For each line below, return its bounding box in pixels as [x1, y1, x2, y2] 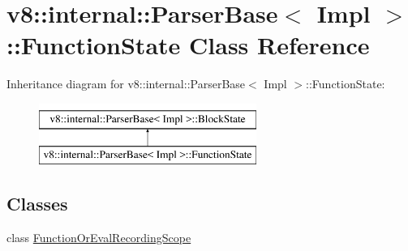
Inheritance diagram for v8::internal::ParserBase [6, 75, 246, 92]
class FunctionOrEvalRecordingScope [6, 229, 191, 246]
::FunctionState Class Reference [6, 28, 370, 62]
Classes [6, 191, 68, 216]
